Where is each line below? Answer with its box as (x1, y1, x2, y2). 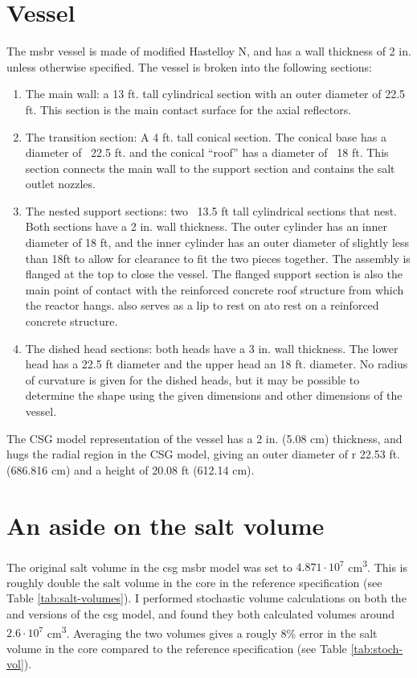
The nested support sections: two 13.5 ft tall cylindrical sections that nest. (25, 202, 398, 219)
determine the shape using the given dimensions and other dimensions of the (25, 387, 403, 404)
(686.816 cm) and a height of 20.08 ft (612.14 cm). (6, 461, 255, 478)
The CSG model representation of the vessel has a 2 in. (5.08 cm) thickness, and (6, 429, 403, 446)
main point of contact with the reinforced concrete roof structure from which (25, 281, 404, 298)
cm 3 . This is (348, 556, 408, 575)
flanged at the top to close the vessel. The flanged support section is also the (25, 265, 403, 282)
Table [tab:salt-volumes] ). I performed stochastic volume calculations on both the (6, 590, 407, 606)
